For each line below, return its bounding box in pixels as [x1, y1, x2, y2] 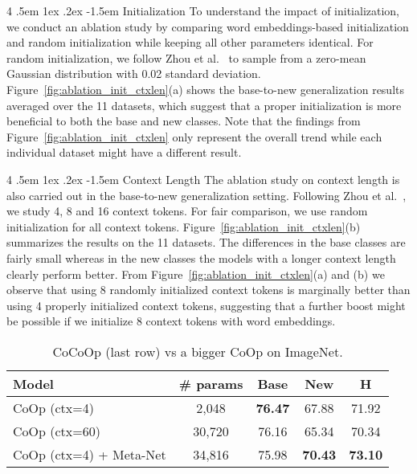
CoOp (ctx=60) [13, 421, 100, 440]
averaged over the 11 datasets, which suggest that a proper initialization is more [6, 96, 402, 113]
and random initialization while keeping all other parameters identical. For [6, 34, 374, 51]
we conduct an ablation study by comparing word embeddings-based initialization [6, 18, 409, 35]
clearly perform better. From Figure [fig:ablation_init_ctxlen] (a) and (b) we [6, 265, 385, 282]
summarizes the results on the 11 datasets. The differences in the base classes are [6, 234, 406, 251]
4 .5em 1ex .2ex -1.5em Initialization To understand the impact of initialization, [6, 2, 400, 18]
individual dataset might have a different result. [6, 144, 242, 161]
